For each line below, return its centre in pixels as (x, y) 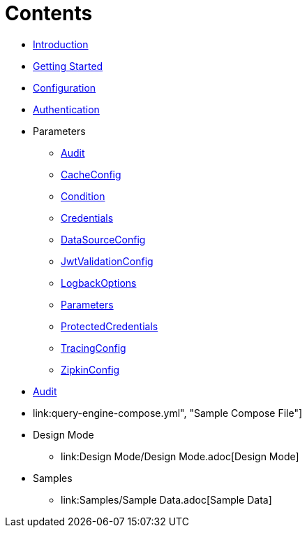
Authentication (66, 109)
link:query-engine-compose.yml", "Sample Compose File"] (168, 413)
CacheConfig (91, 174)
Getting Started (68, 66)
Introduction (61, 44)
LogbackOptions (99, 283)
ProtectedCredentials (110, 326)
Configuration (65, 87)
